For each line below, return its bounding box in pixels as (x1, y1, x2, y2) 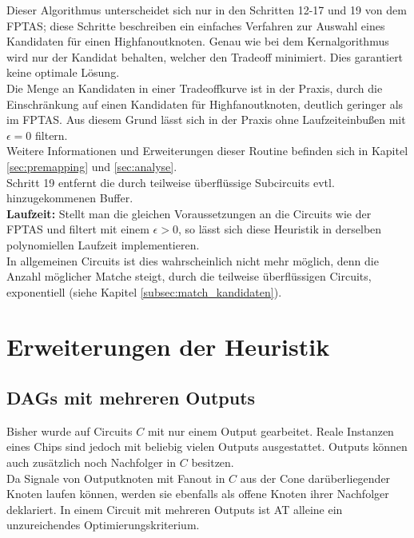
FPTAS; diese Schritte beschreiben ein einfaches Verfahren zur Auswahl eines (6, 17, 385, 34)
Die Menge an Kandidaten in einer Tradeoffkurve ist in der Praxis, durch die (6, 79, 383, 96)
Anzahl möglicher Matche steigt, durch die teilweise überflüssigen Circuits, (6, 268, 372, 285)
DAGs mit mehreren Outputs (6, 385, 256, 410)
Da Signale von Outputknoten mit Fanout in (6, 469, 225, 486)
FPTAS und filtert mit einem (6, 221, 149, 237)
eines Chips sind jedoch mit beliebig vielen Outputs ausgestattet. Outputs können (6, 438, 408, 455)
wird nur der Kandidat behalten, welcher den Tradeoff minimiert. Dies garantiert (6, 48, 404, 65)
